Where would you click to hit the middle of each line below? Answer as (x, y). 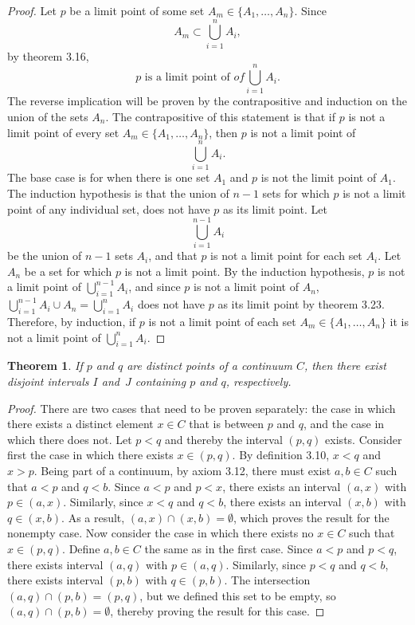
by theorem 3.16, (48, 55)
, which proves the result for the (311, 517)
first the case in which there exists (90, 455)
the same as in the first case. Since (229, 548)
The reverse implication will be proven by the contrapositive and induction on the (207, 101)
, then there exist (345, 366)
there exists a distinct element (80, 424)
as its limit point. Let (275, 208)
